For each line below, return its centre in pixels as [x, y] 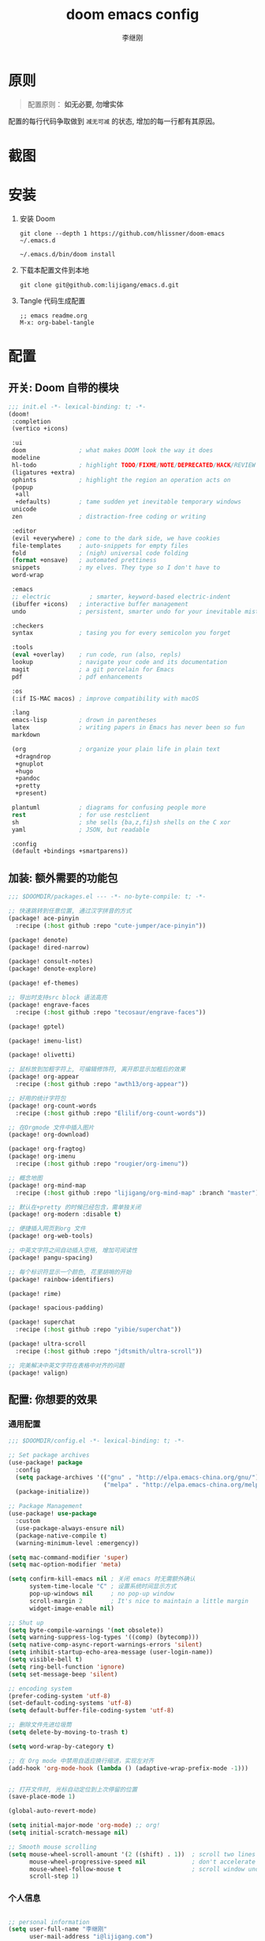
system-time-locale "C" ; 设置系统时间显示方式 [103, 1586]
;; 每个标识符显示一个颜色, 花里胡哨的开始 [70, 1272]
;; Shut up [26, 1623]
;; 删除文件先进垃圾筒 [40, 1725]
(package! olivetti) [42, 1055]
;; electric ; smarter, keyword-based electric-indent [121, 596]
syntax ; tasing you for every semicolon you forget [121, 633]
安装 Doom [37, 218]
